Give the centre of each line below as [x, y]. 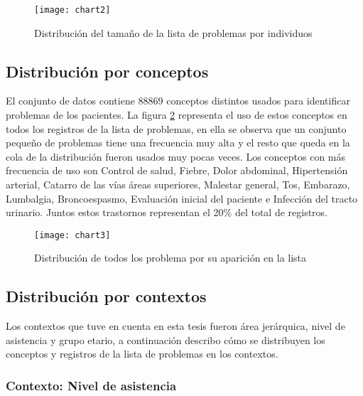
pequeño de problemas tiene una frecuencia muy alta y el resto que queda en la [178, 143]
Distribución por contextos [106, 296]
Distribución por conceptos [107, 71]
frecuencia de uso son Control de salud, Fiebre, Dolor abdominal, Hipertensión [177, 170]
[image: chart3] [72, 235]
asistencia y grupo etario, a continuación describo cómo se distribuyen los [166, 339]
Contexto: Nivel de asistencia [91, 385]
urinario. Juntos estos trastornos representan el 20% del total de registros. [167, 212]
